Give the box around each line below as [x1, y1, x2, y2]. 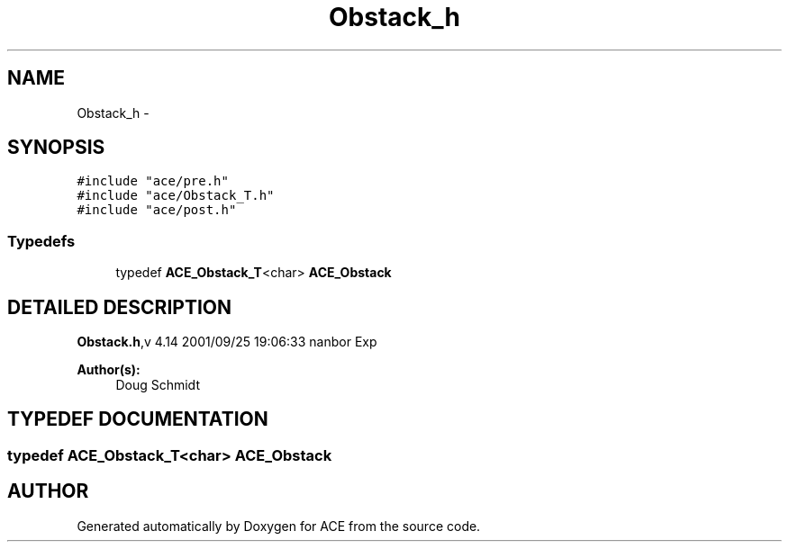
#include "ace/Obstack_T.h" [77, 188, 275, 203]
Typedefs [7, 231, 76, 250]
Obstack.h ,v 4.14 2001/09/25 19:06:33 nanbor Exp [77, 334, 377, 350]
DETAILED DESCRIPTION [7, 295, 232, 319]
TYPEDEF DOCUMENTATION [7, 408, 268, 431]
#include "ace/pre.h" [77, 174, 229, 189]
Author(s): [77, 362, 141, 378]
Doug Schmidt [115, 377, 200, 393]
